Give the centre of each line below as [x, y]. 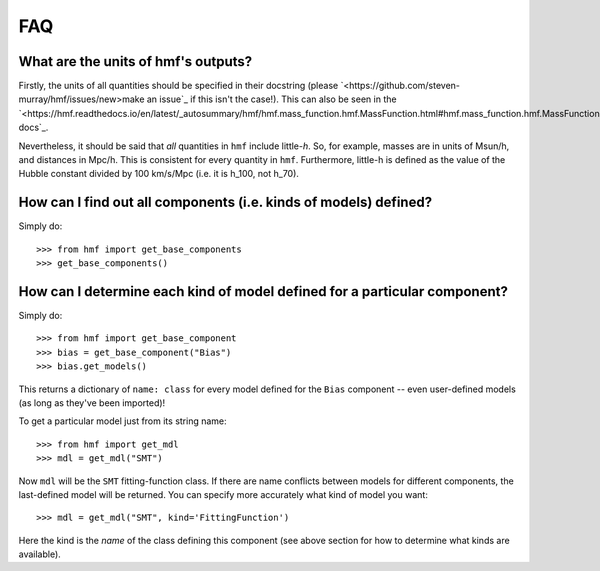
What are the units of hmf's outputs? [135, 61]
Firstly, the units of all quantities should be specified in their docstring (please [178, 86]
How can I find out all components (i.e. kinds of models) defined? [225, 202]
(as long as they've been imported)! [92, 402]
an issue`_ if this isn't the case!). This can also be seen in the [271, 99]
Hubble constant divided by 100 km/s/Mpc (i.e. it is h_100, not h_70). [159, 174]
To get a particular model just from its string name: [122, 421]
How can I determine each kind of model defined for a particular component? [263, 291]
